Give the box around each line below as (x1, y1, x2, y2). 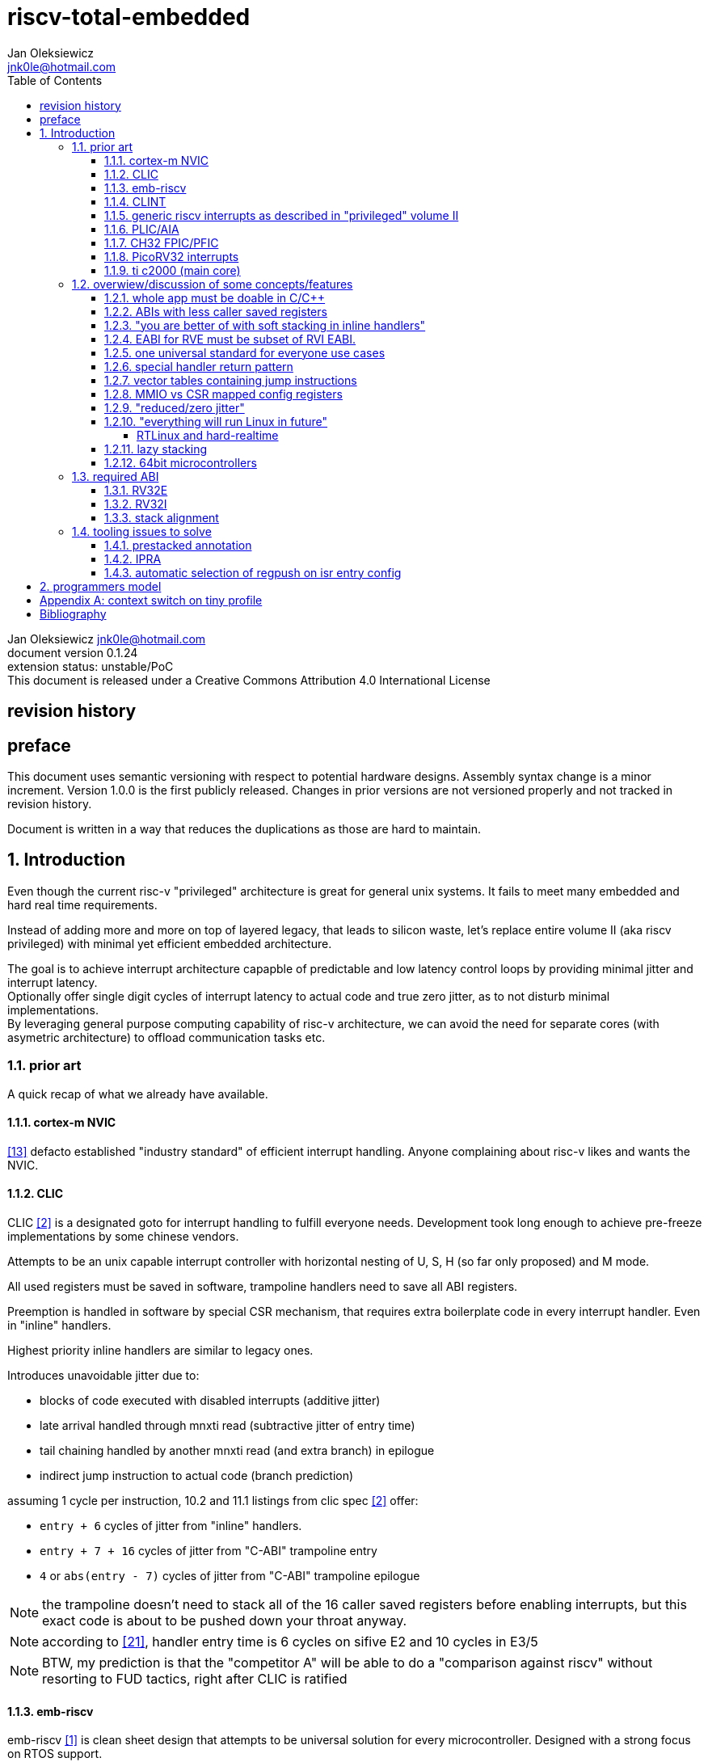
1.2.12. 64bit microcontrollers (104, 455, 257, 470)
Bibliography (40, 606, 107, 621)
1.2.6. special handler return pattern (104, 359, 293, 373)
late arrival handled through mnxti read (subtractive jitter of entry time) (40, 1418, 415, 1433)
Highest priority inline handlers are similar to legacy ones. (7, 1343, 314, 1358)
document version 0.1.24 (7, 645, 138, 660)
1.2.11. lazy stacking (104, 441, 208, 456)
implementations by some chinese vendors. (7, 1229, 239, 1244)
